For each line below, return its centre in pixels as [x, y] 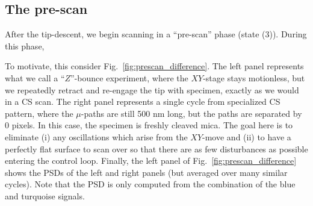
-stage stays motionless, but [254, 77]
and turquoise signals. [45, 195]
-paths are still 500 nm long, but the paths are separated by [191, 113]
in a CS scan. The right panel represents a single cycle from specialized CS [143, 101]
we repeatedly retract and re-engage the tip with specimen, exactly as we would [152, 89]
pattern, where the [39, 113]
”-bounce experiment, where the [129, 77]
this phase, [25, 45]
